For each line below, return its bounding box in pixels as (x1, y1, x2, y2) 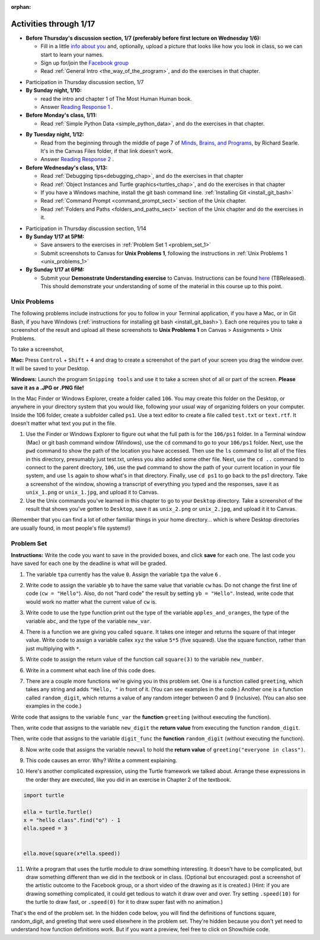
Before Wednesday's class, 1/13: (25, 164, 108, 171)
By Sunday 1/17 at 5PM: (25, 233, 85, 240)
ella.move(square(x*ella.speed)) (23, 850, 121, 856)
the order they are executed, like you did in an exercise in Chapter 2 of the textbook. (25, 776, 231, 783)
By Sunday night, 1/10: (25, 87, 82, 94)
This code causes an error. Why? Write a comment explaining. (25, 757, 178, 764)
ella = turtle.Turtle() (23, 808, 93, 815)
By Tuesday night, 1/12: (25, 131, 84, 138)
